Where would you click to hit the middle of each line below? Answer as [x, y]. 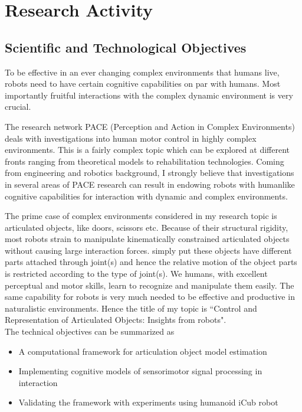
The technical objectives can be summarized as [90, 331]
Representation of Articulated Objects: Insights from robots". [116, 320]
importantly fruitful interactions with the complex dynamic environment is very [149, 95]
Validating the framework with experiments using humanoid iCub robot [148, 402]
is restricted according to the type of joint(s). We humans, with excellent [136, 274]
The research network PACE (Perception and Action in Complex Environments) [150, 126]
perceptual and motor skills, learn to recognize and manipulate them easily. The [150, 285]
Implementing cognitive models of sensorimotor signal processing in [140, 371]
